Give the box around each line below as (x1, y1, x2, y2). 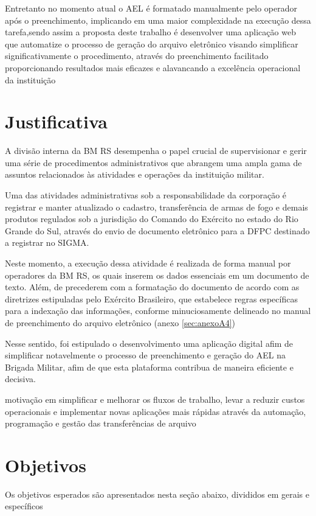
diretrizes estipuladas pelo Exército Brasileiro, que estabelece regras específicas (5, 292, 298, 305)
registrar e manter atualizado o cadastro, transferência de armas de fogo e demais (5, 200, 308, 213)
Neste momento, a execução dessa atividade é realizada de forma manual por (5, 257, 291, 270)
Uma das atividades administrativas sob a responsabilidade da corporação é (5, 189, 287, 201)
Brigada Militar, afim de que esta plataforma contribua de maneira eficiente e (5, 360, 294, 373)
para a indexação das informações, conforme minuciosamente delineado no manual (5, 304, 311, 317)
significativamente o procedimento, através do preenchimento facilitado (5, 49, 269, 62)
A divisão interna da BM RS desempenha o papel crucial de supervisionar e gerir (5, 144, 307, 157)
